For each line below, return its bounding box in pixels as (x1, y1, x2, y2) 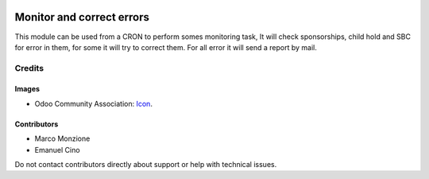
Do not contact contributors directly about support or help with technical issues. (14, 160, 277, 169)
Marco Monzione (34, 134, 91, 143)
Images (14, 84, 40, 94)
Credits (14, 62, 44, 73)
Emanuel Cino (34, 145, 80, 154)
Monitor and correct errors (14, 10, 150, 24)
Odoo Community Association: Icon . (34, 99, 153, 108)
